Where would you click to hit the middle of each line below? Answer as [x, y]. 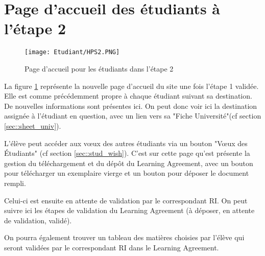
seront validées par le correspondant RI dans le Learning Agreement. [112, 247]
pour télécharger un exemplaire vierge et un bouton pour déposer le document [127, 173]
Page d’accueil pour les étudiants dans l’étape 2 [99, 68]
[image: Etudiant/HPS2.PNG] [72, 52]
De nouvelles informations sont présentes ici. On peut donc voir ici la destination [131, 106]
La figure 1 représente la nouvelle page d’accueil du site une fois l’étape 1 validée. [131, 86]
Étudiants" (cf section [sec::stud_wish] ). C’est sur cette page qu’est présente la [127, 153]
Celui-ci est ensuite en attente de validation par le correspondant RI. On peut [126, 200]
